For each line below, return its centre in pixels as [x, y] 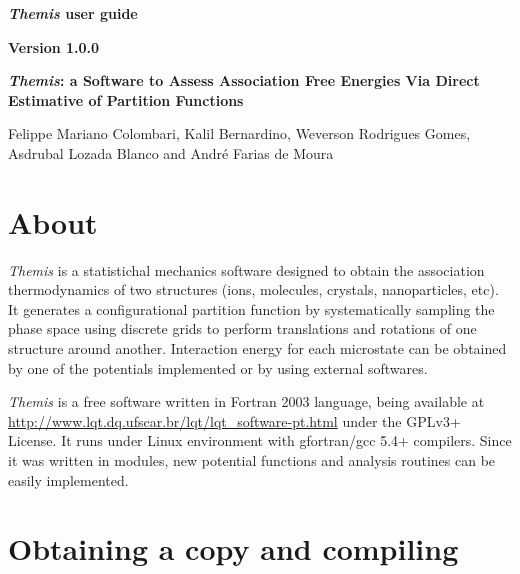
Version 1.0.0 [54, 46]
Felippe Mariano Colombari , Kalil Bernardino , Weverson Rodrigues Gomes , [239, 133]
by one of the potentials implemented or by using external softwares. [218, 367]
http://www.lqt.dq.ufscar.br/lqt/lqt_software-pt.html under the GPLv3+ [234, 420]
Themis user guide [73, 13]
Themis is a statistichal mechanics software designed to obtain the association [246, 269]
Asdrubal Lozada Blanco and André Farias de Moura [171, 152]
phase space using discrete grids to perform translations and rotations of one [242, 328]
